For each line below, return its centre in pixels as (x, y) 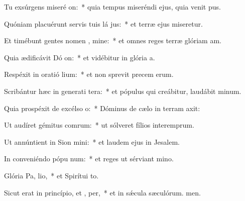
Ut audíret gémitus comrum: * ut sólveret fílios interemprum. (99, 125)
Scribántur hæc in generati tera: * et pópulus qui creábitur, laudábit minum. (123, 91)
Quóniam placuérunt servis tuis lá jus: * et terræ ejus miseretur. (103, 23)
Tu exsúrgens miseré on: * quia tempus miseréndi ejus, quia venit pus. (112, 7)
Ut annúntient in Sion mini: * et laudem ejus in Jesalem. (92, 141)
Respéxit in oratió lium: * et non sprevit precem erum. (89, 74)
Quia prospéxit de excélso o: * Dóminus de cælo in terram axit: (102, 108)
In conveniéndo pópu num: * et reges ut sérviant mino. (89, 159)
